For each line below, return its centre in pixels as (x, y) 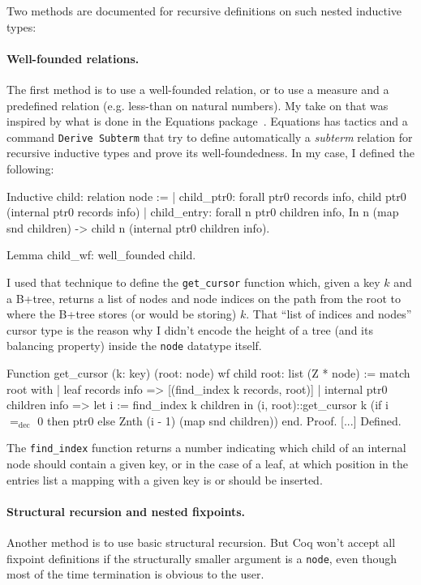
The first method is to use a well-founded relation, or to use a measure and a (198, 89)
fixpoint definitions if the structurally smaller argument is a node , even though (202, 558)
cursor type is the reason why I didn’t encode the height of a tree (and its (190, 329)
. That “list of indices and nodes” (329, 314)
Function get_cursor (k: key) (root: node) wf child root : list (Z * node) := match (208, 373)
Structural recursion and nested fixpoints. (126, 511)
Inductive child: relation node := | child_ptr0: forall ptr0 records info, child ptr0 (206, 196)
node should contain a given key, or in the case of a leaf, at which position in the (207, 464)
